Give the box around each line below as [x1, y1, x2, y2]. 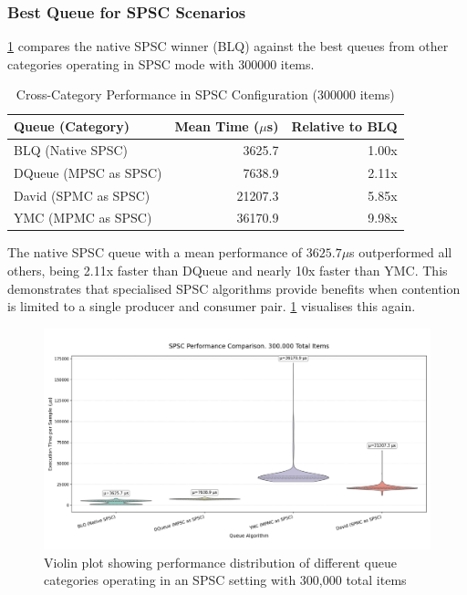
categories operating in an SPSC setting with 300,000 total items [44, 570, 407, 590]
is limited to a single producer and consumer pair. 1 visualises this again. [7, 297, 416, 316]
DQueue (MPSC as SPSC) [14, 162, 162, 182]
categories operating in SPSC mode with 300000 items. [7, 54, 315, 73]
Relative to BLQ [291, 117, 398, 135]
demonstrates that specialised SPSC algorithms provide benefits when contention [7, 278, 461, 297]
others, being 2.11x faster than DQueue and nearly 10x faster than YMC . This [7, 261, 448, 280]
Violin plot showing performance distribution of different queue [44, 552, 397, 571]
